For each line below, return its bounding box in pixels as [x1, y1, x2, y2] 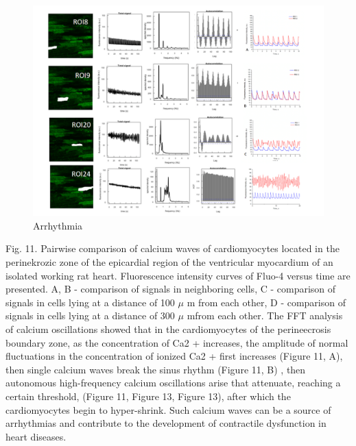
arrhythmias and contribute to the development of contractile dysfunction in [5, 416, 327, 430]
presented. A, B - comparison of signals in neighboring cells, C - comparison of [5, 282, 336, 296]
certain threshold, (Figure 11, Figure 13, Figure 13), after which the [5, 388, 291, 403]
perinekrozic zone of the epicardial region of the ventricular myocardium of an [5, 255, 333, 269]
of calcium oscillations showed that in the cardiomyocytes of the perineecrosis [5, 321, 331, 336]
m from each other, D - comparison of [187, 295, 346, 309]
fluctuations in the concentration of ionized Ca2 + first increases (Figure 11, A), [5, 349, 343, 363]
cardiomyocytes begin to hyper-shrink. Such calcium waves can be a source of [5, 402, 331, 417]
